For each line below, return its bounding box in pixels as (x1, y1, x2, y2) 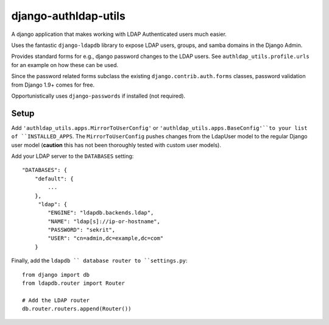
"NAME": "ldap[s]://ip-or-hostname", (48, 218, 161, 225)
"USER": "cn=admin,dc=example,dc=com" (48, 235, 164, 242)
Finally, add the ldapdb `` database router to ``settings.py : (11, 257, 188, 265)
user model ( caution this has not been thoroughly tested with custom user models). (11, 141, 222, 149)
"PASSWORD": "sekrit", (48, 226, 116, 234)
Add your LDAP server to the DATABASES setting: (11, 152, 134, 160)
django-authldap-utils (11, 9, 126, 23)
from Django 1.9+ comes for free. (11, 81, 94, 88)
